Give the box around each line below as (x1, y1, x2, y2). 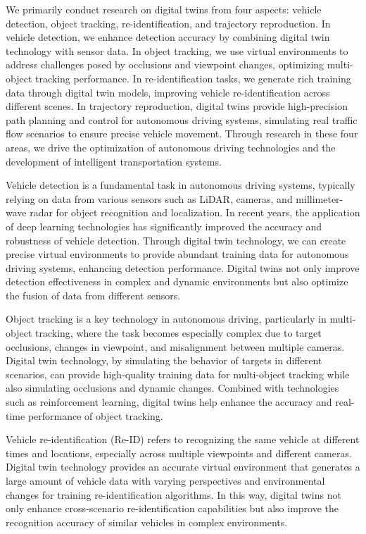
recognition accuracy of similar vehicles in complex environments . (6, 514, 288, 529)
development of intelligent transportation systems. (6, 154, 222, 168)
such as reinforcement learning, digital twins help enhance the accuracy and (6, 395, 332, 409)
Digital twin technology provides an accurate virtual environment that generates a (6, 459, 360, 474)
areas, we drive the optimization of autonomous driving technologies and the (6, 139, 336, 154)
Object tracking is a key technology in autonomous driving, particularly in (6, 311, 327, 326)
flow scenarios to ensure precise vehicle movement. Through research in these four (6, 126, 358, 141)
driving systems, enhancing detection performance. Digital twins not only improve (6, 260, 360, 275)
